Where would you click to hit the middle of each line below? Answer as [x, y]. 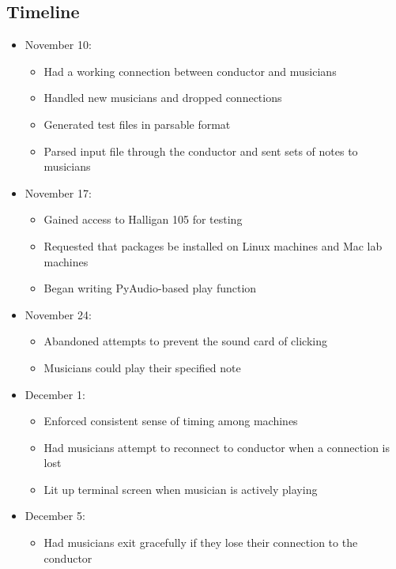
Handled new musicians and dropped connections [163, 98]
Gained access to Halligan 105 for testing [143, 219]
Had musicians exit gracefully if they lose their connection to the [201, 543]
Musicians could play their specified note [142, 367]
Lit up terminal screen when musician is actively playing [181, 489]
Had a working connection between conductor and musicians [190, 71]
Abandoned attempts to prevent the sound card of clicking [186, 341]
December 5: [55, 516]
